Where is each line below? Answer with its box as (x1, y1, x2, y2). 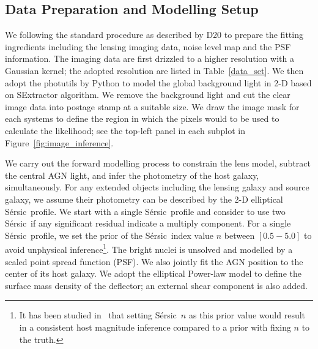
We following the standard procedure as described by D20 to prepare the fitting (5, 28, 303, 41)
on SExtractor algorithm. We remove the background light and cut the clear (5, 88, 290, 101)
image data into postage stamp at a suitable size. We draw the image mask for (5, 100, 300, 113)
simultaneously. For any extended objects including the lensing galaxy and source (5, 181, 309, 193)
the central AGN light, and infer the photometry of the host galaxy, (5, 168, 259, 181)
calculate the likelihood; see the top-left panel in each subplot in (5, 124, 245, 137)
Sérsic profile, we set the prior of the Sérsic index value (5, 228, 214, 241)
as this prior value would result (188, 309, 306, 321)
